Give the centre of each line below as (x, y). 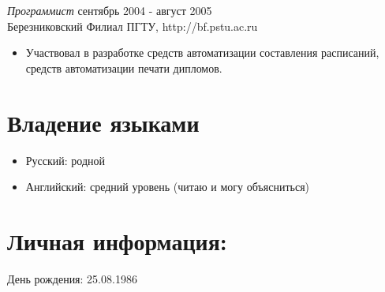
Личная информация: (117, 240)
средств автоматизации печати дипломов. (124, 67)
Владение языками (103, 122)
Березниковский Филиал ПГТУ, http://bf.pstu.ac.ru (133, 26)
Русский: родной (65, 160)
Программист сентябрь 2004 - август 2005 (110, 10)
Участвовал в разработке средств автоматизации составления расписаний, (202, 52)
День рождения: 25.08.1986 (72, 278)
